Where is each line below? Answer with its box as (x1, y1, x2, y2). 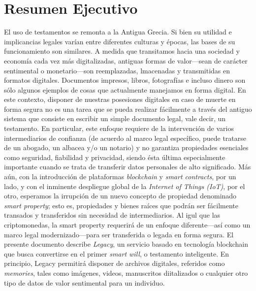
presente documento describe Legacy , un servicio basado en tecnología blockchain (4, 239, 249, 249)
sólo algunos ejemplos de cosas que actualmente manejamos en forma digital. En (4, 84, 246, 95)
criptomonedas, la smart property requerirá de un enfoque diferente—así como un (4, 220, 251, 229)
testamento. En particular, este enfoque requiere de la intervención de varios (4, 123, 234, 133)
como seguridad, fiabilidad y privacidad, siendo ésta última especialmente (4, 152, 225, 162)
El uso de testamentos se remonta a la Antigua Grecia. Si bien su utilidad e (4, 27, 232, 37)
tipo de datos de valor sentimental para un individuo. (4, 277, 165, 288)
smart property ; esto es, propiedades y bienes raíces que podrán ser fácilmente (4, 200, 239, 210)
